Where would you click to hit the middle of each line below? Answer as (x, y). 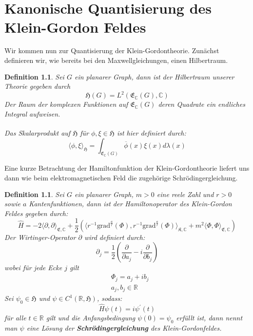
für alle (15, 318)
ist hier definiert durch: (151, 132)
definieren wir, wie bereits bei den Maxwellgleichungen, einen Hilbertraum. (116, 60)
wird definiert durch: (115, 237)
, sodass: (109, 298)
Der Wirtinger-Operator (40, 237)
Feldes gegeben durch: (36, 213)
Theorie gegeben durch (38, 86)
